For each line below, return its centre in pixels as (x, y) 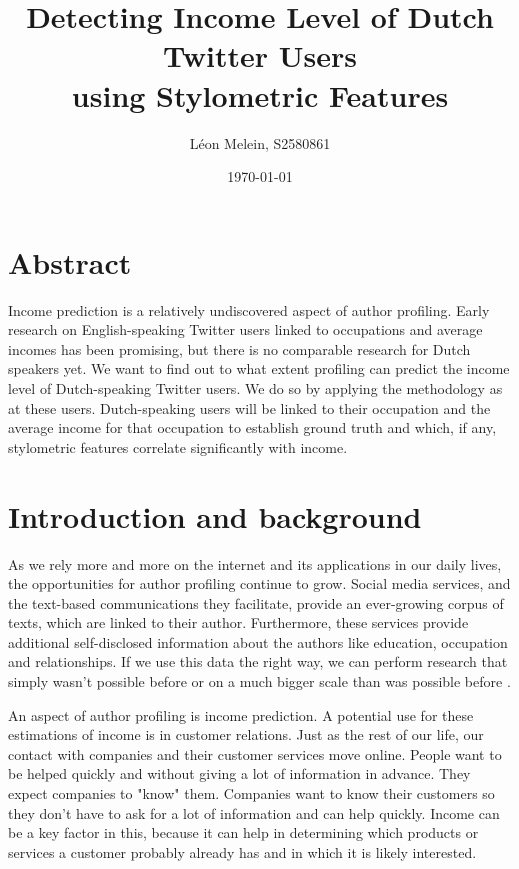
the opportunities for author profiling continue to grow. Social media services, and (259, 583)
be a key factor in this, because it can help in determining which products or (243, 832)
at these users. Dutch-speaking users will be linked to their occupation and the (249, 407)
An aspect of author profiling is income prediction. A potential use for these (241, 714)
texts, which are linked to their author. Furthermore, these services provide (238, 622)
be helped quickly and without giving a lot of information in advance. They (239, 773)
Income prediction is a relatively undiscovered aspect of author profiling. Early (249, 309)
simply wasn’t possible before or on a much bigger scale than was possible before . (259, 681)
